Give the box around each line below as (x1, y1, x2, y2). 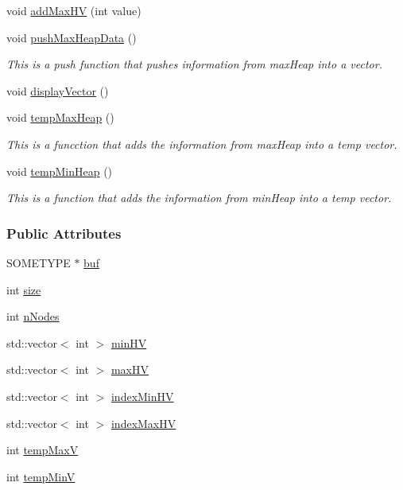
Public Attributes (6, 223, 122, 243)
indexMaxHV (110, 414, 176, 431)
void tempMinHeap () (6, 162, 113, 179)
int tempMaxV (6, 441, 79, 458)
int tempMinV (6, 468, 76, 484)
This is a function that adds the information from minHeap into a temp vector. (6, 189, 392, 206)
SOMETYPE (6, 254, 71, 270)
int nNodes (6, 308, 60, 325)
